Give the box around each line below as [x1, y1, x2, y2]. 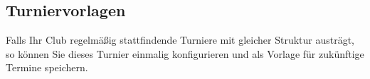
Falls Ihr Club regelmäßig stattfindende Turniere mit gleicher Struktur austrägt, [6, 32, 355, 47]
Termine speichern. [6, 60, 88, 75]
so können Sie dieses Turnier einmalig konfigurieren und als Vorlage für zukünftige [6, 46, 364, 61]
